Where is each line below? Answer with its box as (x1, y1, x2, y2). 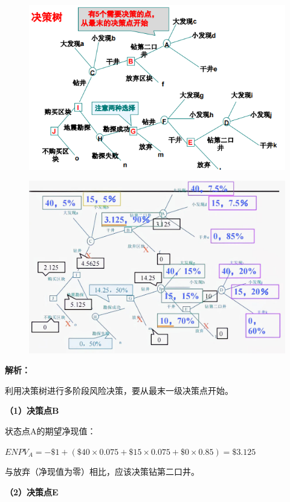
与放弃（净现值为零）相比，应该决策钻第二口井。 (5, 465, 199, 478)
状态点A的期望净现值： (5, 425, 96, 437)
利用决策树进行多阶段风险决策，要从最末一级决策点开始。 (5, 384, 233, 396)
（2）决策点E (5, 485, 59, 498)
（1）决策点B (5, 404, 59, 417)
